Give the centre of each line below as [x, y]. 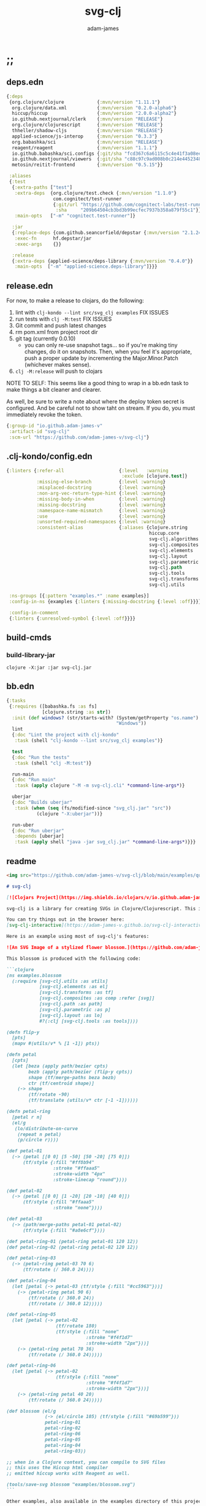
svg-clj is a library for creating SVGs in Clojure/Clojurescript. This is [105, 908]
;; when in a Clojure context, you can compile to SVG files [86, 1462]
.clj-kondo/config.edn [50, 457]
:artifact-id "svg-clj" [39, 431]
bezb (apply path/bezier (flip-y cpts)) [81, 1072]
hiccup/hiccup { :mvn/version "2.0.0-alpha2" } [94, 114]
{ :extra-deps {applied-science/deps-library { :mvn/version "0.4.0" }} [102, 261]
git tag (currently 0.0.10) [45, 338]
